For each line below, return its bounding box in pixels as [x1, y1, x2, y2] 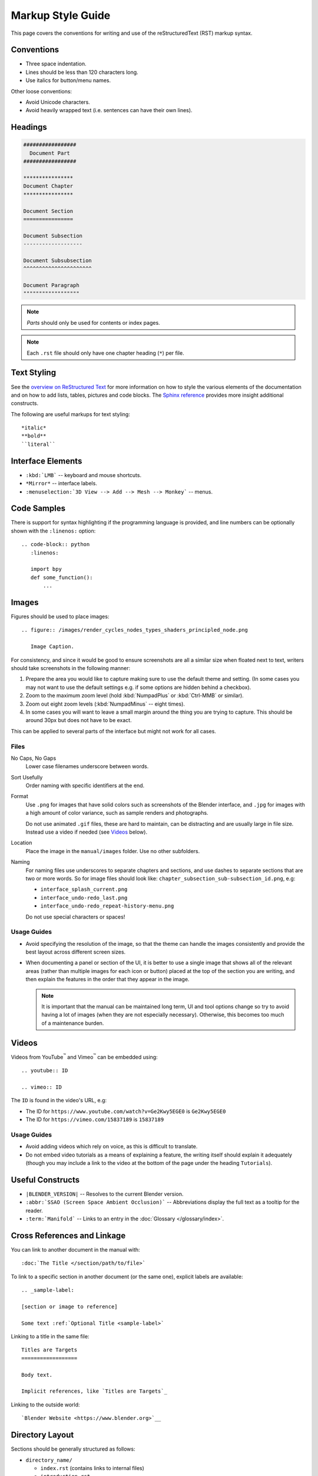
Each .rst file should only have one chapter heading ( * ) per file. [26, 349, 185, 357]
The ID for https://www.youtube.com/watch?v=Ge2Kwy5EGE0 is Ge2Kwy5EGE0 [25, 1108, 226, 1115]
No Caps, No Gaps [11, 755, 57, 762]
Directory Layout [11, 1430, 74, 1440]
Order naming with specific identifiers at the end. [25, 782, 145, 789]
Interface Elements [11, 456, 82, 466]
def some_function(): [30, 574, 93, 581]
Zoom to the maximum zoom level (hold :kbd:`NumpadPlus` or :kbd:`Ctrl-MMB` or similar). [25, 692, 244, 699]
